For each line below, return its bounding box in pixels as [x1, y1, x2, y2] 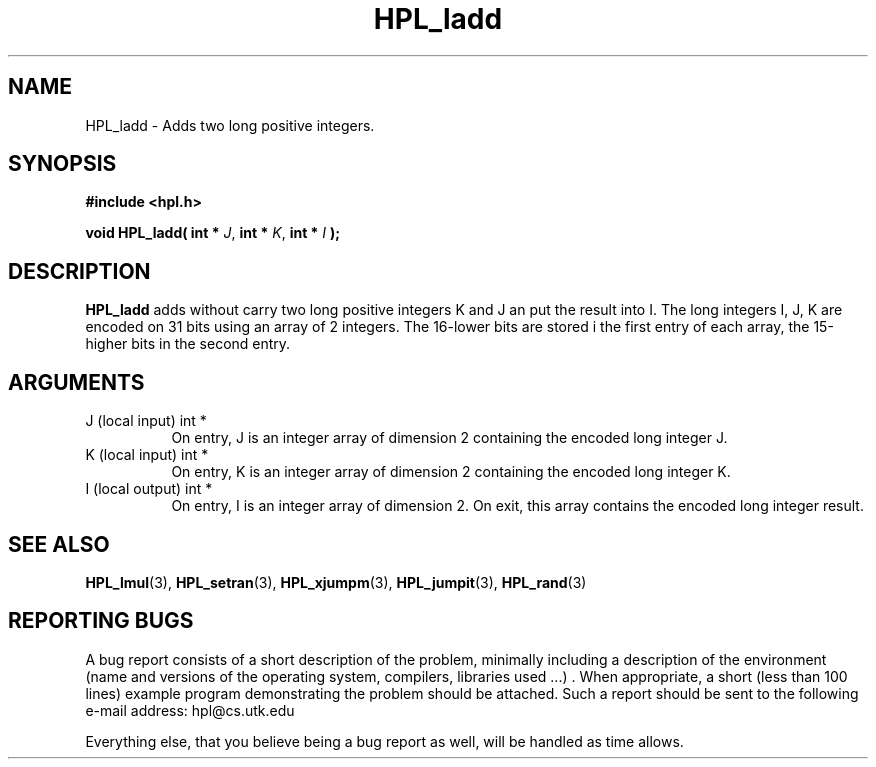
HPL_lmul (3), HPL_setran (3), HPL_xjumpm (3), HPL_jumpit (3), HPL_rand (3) [85, 573, 587, 591]
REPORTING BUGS [8, 608, 194, 634]
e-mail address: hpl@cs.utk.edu [85, 701, 295, 719]
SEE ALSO [8, 531, 110, 557]
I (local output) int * [85, 480, 213, 498]
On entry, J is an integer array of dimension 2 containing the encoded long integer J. [171, 429, 728, 447]
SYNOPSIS [8, 151, 117, 177]
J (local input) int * [85, 412, 207, 430]
